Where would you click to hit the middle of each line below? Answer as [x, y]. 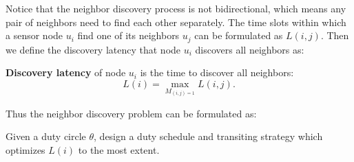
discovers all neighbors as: [250, 49]
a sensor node [34, 35]
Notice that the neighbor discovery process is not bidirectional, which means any [176, 8]
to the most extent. [119, 149]
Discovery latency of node [66, 72]
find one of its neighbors [128, 35]
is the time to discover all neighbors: [217, 72]
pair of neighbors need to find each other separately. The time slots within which [176, 22]
